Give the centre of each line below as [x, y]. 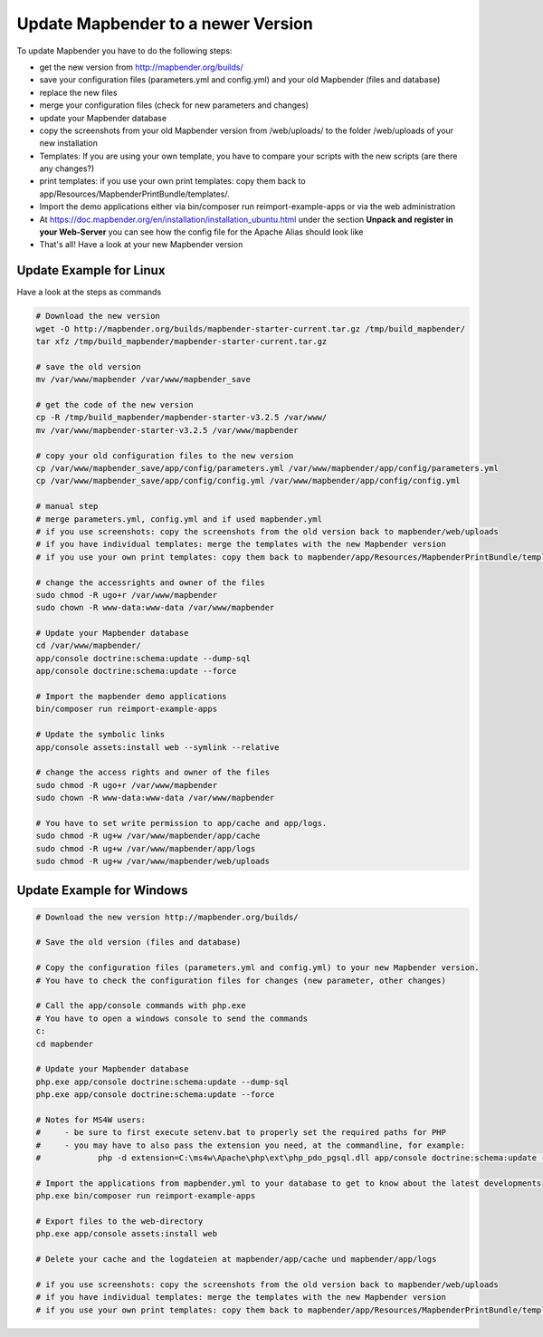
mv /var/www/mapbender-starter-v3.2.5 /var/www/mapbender [167, 430]
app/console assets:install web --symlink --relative [157, 747]
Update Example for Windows [102, 890]
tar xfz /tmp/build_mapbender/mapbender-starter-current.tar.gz [181, 341]
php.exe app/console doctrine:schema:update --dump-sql [162, 1082]
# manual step [67, 506]
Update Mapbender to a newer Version [165, 24]
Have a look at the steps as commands [89, 292]
